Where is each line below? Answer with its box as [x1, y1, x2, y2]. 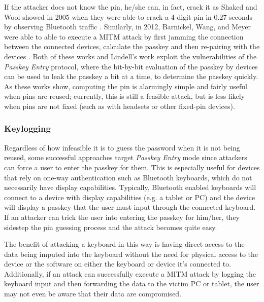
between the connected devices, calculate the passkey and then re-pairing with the [4, 41, 260, 52]
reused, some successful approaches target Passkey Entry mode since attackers [4, 152, 247, 163]
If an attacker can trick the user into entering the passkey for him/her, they [4, 211, 240, 222]
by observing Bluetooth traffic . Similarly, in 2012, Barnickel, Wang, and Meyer [4, 21, 251, 32]
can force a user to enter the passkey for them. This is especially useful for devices [4, 162, 260, 172]
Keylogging [4, 122, 51, 135]
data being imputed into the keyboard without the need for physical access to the [4, 248, 258, 259]
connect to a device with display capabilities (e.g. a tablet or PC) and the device [4, 192, 255, 202]
